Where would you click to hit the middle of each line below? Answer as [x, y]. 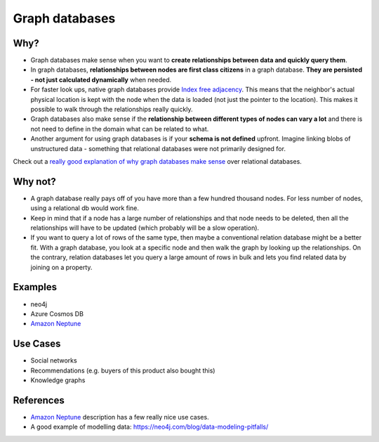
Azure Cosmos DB [57, 313]
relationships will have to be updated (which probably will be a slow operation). [145, 228]
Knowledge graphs [58, 380]
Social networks [54, 360]
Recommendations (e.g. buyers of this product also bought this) [123, 370]
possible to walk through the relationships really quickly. [112, 110]
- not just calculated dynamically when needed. [101, 79]
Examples [35, 287]
